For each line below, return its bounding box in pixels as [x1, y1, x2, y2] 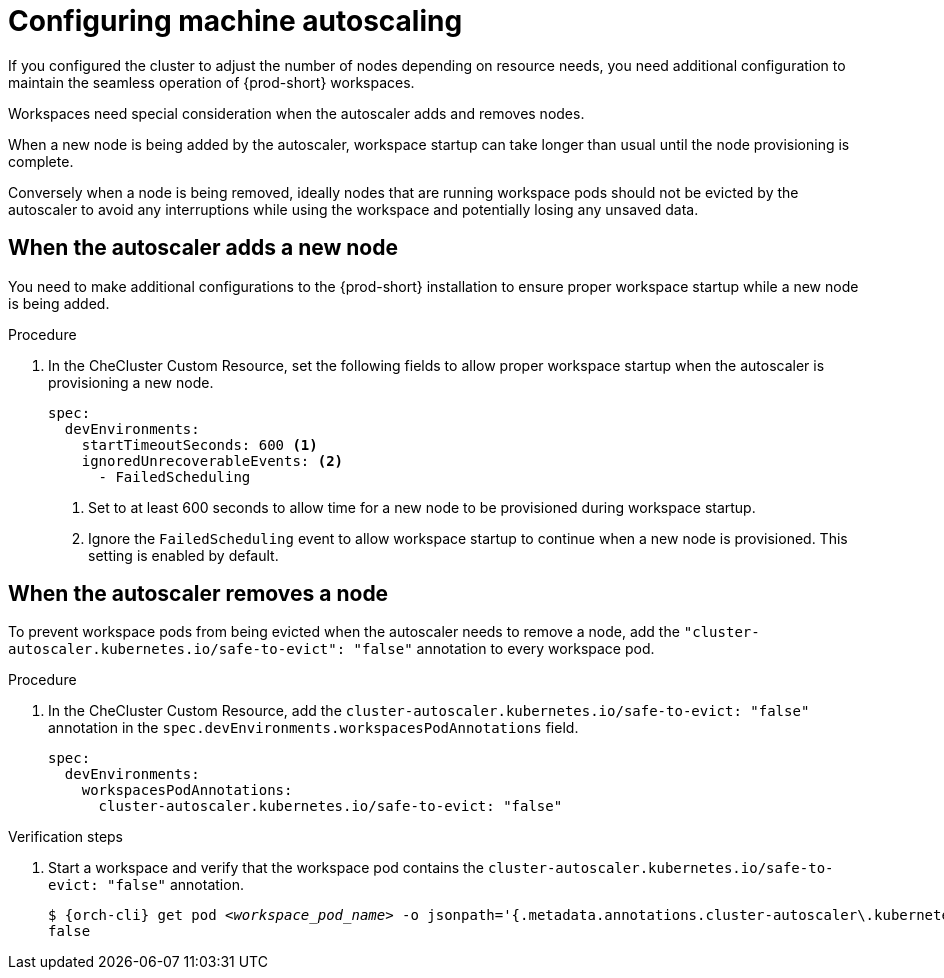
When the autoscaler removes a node [8, 581, 389, 607]
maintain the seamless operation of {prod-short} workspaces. [8, 73, 415, 91]
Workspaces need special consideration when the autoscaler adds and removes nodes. [8, 104, 585, 122]
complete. [8, 152, 74, 170]
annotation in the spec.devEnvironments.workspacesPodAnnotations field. [48, 719, 579, 737]
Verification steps [8, 828, 124, 846]
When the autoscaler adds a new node [8, 235, 398, 261]
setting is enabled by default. [88, 546, 279, 564]
